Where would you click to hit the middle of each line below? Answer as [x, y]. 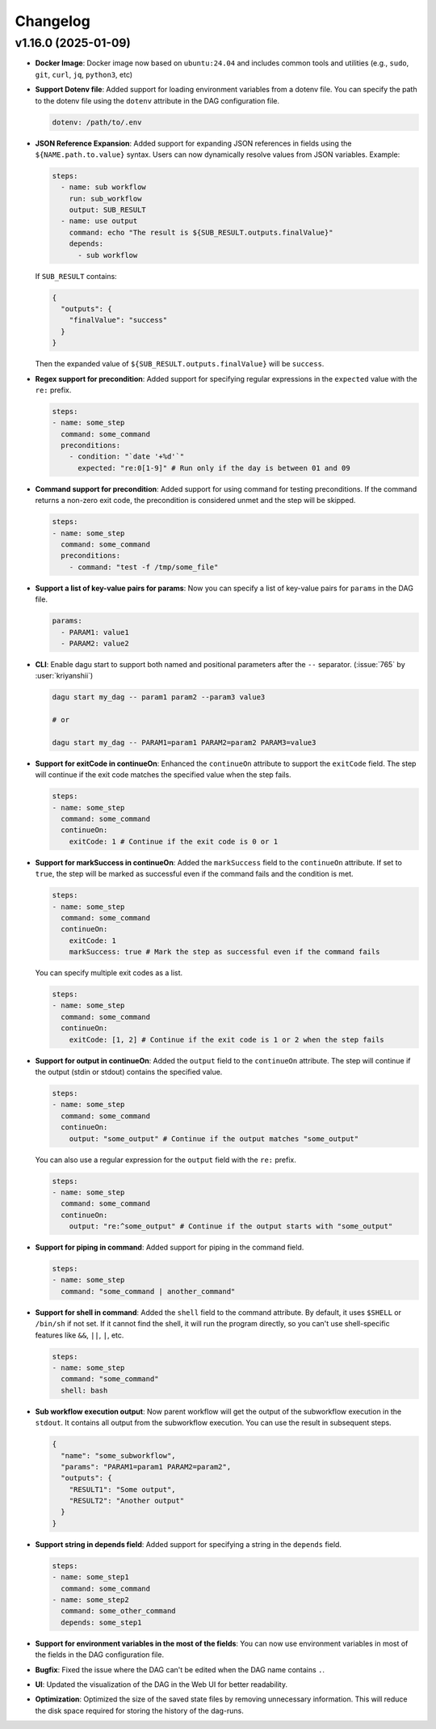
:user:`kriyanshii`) [64, 676]
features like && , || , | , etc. [80, 1335]
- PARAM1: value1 [95, 632]
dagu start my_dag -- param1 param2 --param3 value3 [159, 697]
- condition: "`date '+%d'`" [127, 457]
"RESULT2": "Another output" [127, 1501]
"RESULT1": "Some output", [123, 1489]
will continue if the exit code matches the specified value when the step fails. [163, 775]
